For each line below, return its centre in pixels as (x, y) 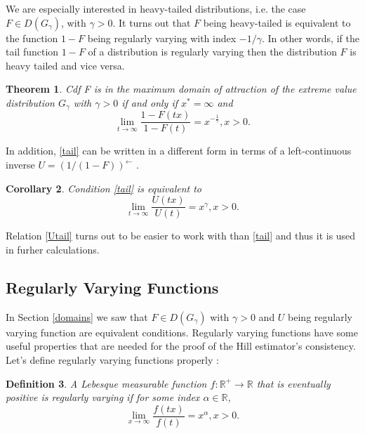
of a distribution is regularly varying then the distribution (212, 52)
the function (32, 38)
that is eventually (293, 383)
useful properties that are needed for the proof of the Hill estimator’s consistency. (181, 346)
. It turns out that (152, 22)
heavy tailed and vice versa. (65, 65)
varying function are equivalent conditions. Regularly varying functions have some (182, 332)
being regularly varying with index (162, 38)
